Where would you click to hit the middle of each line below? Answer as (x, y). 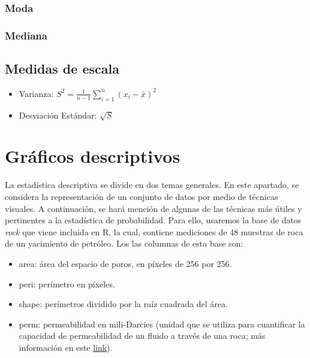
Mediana (26, 35)
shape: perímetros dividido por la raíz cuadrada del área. (123, 304)
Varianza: (36, 93)
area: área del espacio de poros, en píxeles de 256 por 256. (125, 263)
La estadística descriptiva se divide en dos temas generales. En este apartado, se (152, 185)
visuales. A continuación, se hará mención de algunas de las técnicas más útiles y (154, 208)
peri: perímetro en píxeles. (67, 283)
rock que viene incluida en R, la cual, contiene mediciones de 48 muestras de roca (154, 231)
